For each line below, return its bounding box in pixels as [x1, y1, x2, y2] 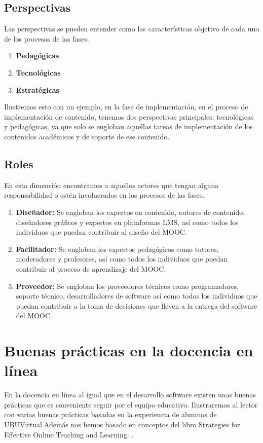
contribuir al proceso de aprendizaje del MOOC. [16, 263, 166, 274]
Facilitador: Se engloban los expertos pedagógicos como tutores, [16, 243, 219, 254]
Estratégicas [16, 84, 59, 95]
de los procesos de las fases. [4, 33, 89, 44]
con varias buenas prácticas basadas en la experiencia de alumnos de [4, 409, 217, 420]
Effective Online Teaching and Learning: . [4, 429, 134, 439]
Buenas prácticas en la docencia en [4, 340, 253, 361]
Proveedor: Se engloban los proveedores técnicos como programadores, [16, 280, 239, 291]
